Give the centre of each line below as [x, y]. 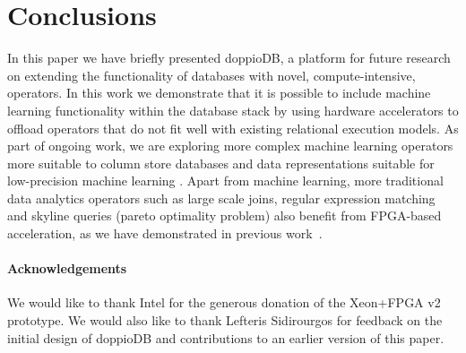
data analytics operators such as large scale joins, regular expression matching [221, 198]
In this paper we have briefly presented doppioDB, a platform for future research [229, 58]
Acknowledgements [67, 268]
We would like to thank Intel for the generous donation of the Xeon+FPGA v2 [224, 302]
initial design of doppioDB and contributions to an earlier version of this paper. [226, 337]
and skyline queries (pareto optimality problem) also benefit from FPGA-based [224, 215]
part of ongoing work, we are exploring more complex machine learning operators [230, 146]
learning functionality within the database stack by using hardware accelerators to [233, 110]
